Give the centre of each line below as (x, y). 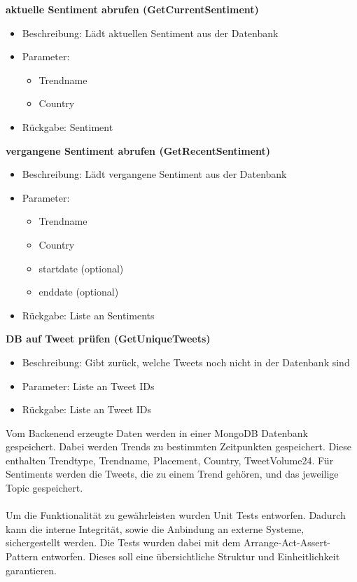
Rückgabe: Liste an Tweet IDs (87, 409)
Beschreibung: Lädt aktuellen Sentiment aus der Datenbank (150, 33)
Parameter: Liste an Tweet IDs (88, 386)
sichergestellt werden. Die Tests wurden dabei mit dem (123, 542)
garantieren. (31, 570)
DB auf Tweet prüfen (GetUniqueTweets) (108, 339)
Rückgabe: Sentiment (68, 126)
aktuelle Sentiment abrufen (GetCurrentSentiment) (132, 9)
